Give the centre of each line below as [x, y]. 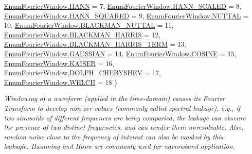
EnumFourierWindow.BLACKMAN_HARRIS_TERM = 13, [95, 44]
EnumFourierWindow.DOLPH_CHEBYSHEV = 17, [82, 73]
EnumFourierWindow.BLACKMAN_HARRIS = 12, [82, 34]
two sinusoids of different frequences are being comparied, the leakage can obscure [125, 117]
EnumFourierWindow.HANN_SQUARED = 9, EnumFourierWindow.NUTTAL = [126, 15]
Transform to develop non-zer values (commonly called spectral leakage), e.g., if [122, 108]
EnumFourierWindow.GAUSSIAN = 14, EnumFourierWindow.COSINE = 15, [120, 53]
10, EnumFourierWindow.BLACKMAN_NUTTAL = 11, [89, 25]
